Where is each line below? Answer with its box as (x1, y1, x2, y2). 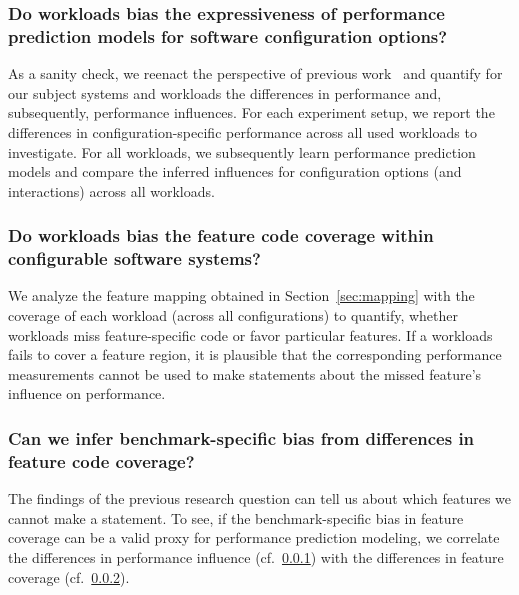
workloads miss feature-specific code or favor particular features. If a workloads (8, 324, 493, 345)
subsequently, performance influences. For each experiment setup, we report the (8, 102, 495, 123)
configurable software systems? (8, 246, 261, 271)
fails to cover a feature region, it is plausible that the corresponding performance (8, 344, 502, 365)
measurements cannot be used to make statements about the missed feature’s (8, 363, 482, 384)
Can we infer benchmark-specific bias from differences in (8, 425, 475, 450)
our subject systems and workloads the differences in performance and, (8, 82, 442, 103)
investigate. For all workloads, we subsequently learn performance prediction (8, 141, 476, 162)
